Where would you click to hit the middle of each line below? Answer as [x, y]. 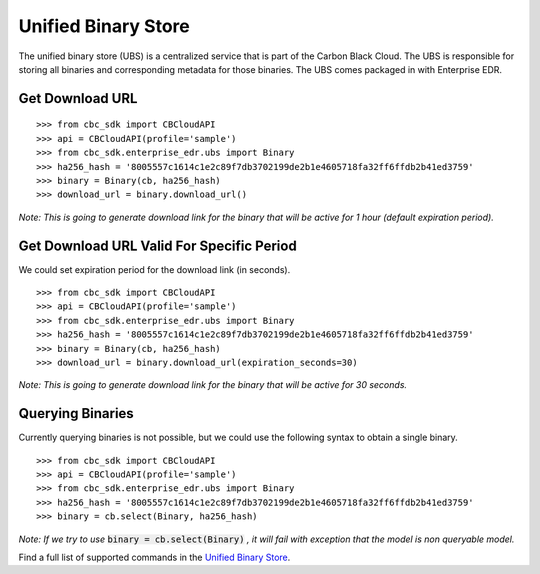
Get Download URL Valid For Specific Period [157, 245]
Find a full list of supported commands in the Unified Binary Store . [154, 557]
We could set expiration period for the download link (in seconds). [154, 269]
